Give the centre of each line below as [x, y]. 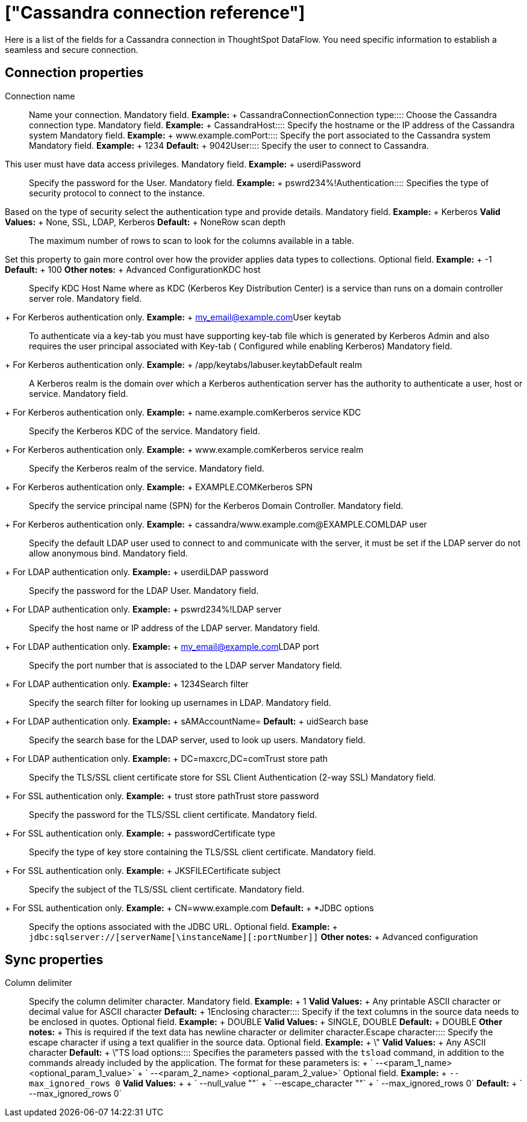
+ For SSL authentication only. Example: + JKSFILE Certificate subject [143, 870]
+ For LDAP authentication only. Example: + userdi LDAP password [137, 572]
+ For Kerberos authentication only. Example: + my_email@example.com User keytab [173, 317]
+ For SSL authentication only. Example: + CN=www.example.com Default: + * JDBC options [189, 908]
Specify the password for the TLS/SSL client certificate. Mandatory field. [173, 814]
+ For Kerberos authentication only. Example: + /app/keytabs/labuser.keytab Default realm [183, 364]
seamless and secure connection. [72, 49]
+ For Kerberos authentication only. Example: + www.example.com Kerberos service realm [184, 449]
